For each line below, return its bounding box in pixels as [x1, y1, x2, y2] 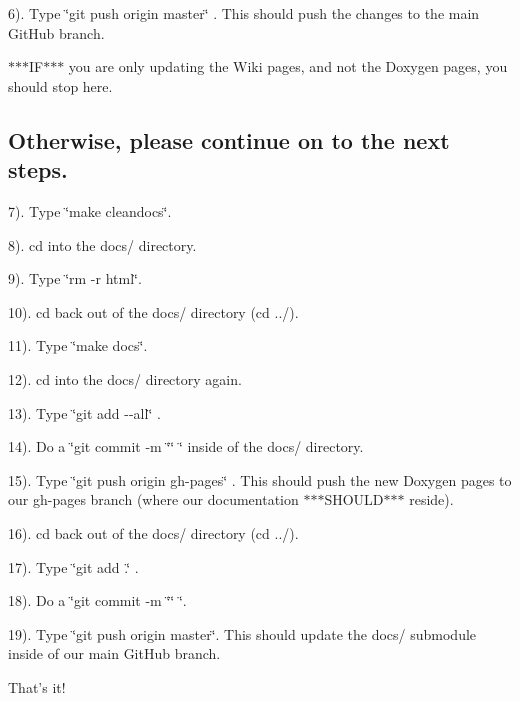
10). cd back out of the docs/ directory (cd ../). [8, 301, 299, 322]
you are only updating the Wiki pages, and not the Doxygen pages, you [68, 56, 508, 77]
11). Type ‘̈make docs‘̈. [8, 335, 148, 356]
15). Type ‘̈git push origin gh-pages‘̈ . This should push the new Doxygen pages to [8, 469, 512, 490]
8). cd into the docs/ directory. [8, 234, 197, 255]
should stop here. [8, 75, 113, 96]
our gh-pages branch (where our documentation [8, 489, 299, 510]
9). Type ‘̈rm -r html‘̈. [8, 268, 142, 289]
